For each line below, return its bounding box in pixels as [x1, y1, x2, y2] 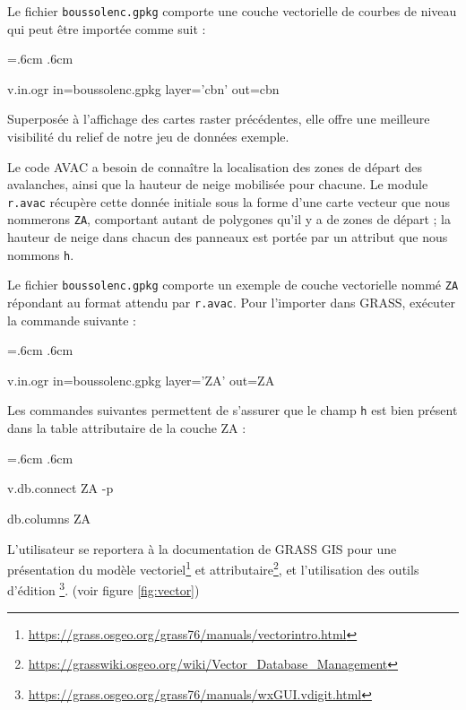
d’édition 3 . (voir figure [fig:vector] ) [7, 578, 200, 599]
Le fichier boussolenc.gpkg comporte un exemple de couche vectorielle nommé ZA [7, 275, 459, 294]
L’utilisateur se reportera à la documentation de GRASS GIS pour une [7, 539, 397, 558]
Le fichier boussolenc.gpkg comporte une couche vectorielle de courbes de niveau [7, 2, 457, 20]
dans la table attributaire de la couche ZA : [7, 419, 246, 437]
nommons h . [7, 245, 74, 264]
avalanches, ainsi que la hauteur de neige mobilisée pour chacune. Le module [7, 175, 428, 194]
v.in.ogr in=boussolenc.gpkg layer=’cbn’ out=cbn [7, 79, 280, 98]
